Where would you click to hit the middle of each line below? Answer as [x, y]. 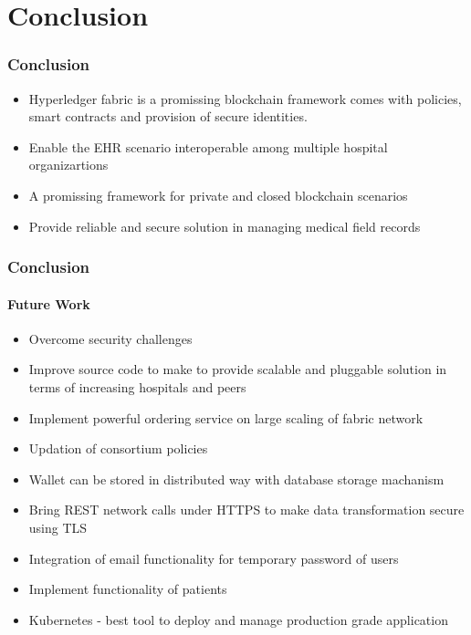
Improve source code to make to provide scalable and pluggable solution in [238, 369]
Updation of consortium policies [118, 448]
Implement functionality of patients [128, 589]
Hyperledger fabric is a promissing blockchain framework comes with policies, [245, 98]
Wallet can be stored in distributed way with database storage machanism [236, 479]
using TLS [58, 527]
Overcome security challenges [110, 338]
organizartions [68, 165]
